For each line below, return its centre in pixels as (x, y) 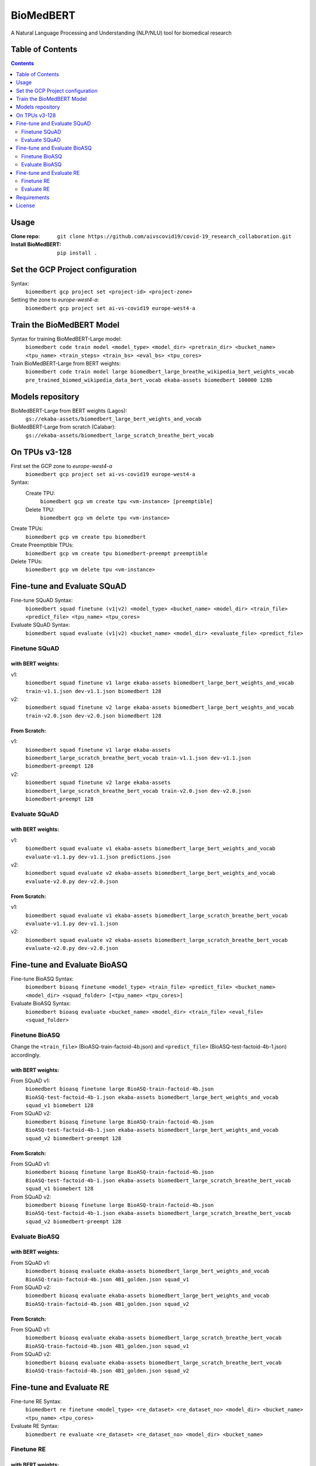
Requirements (33, 197)
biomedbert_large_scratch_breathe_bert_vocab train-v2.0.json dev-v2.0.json (138, 791)
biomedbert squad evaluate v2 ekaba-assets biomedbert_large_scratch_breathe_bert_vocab (157, 940)
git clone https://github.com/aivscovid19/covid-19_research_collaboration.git (174, 237)
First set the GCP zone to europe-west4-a (61, 466)
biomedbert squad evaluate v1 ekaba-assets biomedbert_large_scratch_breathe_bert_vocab (157, 915)
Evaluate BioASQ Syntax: (41, 1003)
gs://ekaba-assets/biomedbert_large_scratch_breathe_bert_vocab (120, 435)
